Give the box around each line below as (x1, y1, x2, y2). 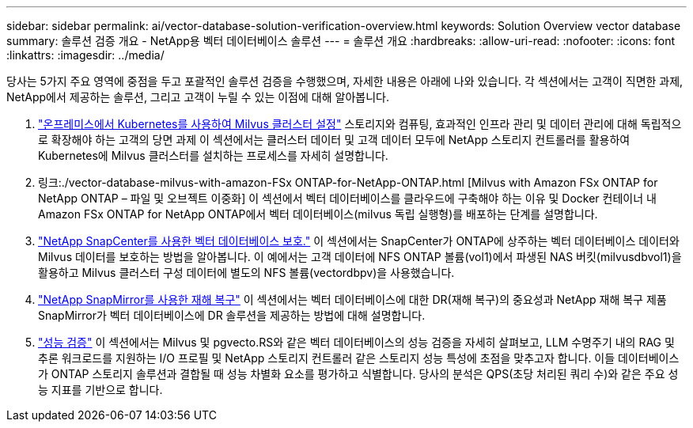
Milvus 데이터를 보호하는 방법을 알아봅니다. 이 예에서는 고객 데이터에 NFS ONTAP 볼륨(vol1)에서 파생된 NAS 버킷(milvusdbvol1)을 (38, 250, 682, 263)
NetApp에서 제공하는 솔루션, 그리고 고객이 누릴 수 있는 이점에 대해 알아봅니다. (6, 90, 389, 104)
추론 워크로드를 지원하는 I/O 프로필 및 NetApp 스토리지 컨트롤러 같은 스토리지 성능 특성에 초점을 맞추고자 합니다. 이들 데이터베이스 (38, 351, 680, 365)
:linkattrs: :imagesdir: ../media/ (6, 48, 165, 62)
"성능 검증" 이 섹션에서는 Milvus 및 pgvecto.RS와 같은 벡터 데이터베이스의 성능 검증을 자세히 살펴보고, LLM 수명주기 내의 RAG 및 (38, 335, 675, 349)
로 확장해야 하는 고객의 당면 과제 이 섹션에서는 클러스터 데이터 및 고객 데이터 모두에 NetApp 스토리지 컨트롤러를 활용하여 (38, 133, 631, 146)
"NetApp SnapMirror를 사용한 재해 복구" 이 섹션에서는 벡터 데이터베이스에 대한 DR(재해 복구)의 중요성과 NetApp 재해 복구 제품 (38, 293, 667, 306)
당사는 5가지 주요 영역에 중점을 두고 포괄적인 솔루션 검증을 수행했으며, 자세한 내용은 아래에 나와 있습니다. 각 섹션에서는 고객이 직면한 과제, (6, 74, 684, 88)
